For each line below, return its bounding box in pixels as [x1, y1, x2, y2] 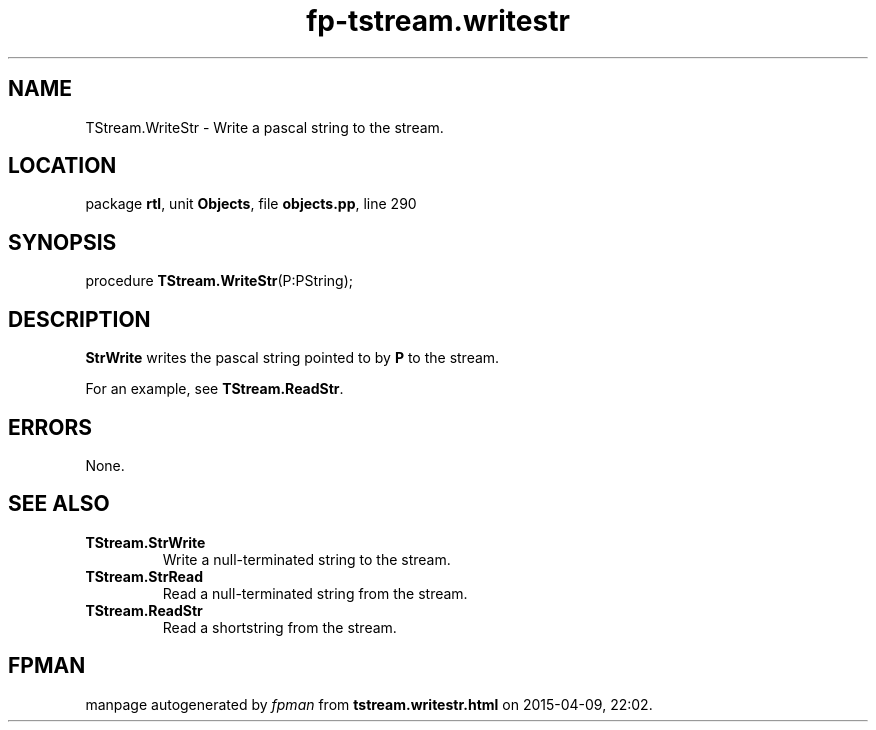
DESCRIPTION [8, 306, 151, 332]
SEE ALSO [8, 491, 110, 517]
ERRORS [8, 414, 93, 440]
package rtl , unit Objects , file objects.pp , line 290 [85, 195, 417, 213]
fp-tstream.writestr [306, 4, 570, 38]
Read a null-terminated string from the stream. [162, 584, 468, 602]
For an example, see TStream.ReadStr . [85, 380, 344, 398]
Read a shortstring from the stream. [162, 618, 397, 636]
